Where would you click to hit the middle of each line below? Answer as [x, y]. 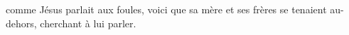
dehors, [21, 23]
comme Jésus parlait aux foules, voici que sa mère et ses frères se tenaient [166, 9]
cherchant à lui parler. [88, 23]
